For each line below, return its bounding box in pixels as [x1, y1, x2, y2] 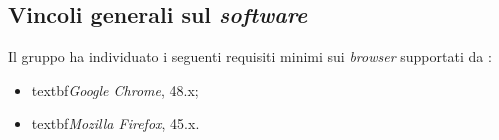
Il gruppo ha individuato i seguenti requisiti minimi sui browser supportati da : [8, 46, 492, 67]
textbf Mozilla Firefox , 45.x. [31, 113, 200, 134]
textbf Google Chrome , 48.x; [31, 79, 199, 100]
